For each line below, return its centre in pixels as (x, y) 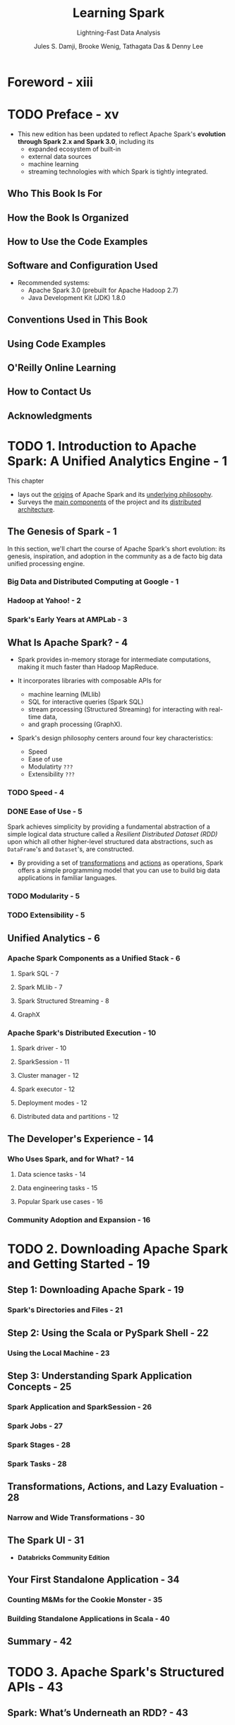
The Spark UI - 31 (46, 1540)
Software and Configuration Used (83, 266)
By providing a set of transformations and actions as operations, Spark (120, 863)
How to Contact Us (49, 392)
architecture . (36, 509)
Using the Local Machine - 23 (59, 1353)
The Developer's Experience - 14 (80, 1139)
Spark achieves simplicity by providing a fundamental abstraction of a (109, 827)
